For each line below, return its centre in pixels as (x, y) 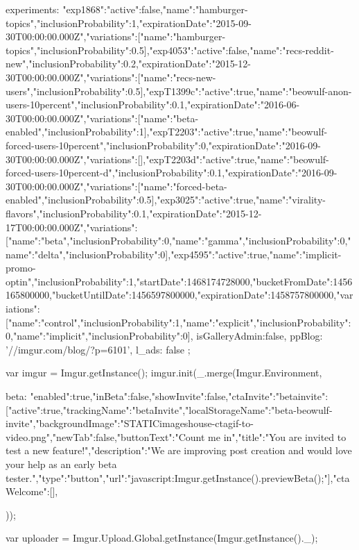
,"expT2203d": (173, 159)
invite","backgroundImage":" (65, 423)
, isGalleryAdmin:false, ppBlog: (256, 336)
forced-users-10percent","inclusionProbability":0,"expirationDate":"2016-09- (164, 145)
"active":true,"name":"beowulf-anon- (277, 91)
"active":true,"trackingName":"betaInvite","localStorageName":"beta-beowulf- (170, 409)
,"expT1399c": (172, 91)
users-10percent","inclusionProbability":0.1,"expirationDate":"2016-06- (153, 105)
